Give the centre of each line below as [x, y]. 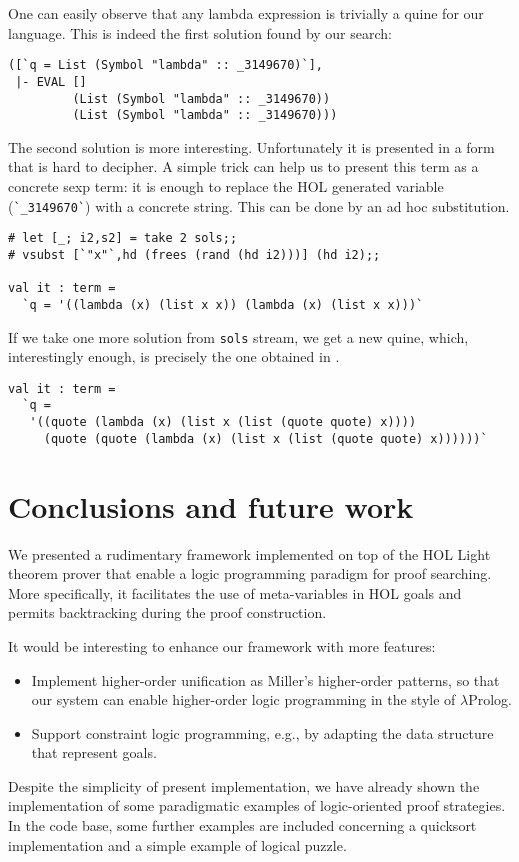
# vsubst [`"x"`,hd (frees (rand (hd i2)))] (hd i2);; [194, 254]
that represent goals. [94, 752]
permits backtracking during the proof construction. [167, 612]
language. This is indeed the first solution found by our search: [200, 32]
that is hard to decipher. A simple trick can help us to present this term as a [243, 166]
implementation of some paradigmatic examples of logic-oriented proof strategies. [257, 805]
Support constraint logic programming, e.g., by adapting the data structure [262, 732]
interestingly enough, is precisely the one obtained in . [174, 356]
